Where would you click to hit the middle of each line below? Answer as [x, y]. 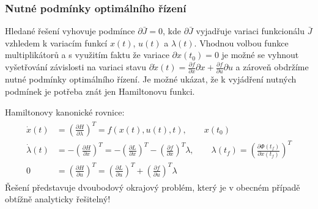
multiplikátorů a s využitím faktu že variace [87, 55]
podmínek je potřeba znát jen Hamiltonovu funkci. [100, 91]
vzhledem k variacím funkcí [56, 42]
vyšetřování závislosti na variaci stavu [76, 67]
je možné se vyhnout [260, 55]
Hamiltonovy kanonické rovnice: [65, 112]
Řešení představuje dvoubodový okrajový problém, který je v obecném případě [153, 187]
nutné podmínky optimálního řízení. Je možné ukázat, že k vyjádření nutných [151, 79]
